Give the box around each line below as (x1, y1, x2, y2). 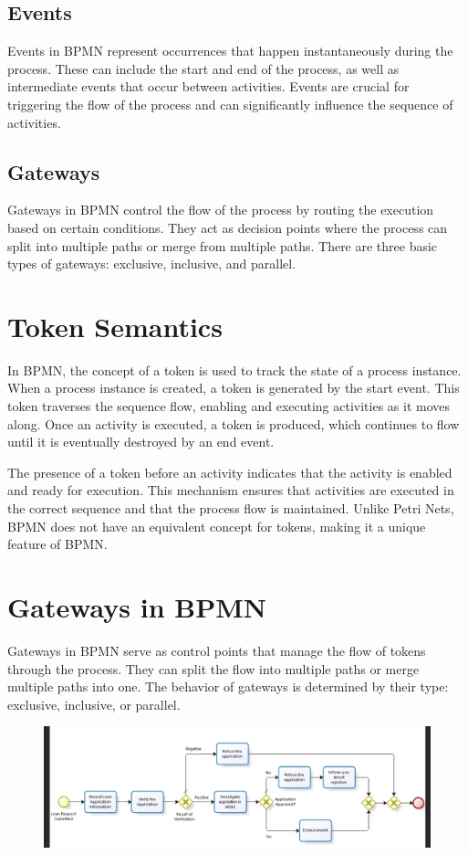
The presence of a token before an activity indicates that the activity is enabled (7, 462, 452, 481)
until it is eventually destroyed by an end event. (7, 432, 275, 451)
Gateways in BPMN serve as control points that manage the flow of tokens (7, 640, 426, 660)
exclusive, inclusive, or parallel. (7, 694, 181, 713)
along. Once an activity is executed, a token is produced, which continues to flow (7, 414, 460, 433)
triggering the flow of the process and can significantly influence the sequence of (7, 94, 453, 113)
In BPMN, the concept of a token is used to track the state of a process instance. (7, 360, 462, 379)
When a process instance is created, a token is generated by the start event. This (7, 378, 460, 397)
